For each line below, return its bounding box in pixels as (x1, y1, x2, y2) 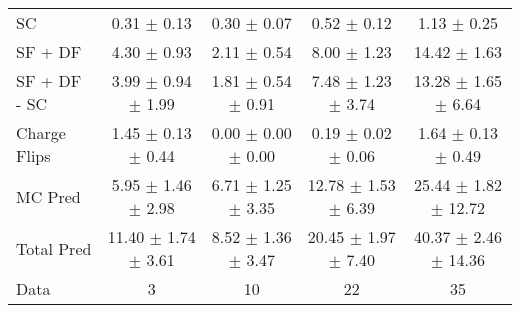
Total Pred (16, 236, 92, 260)
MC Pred (16, 184, 81, 208)
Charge (16, 121, 66, 144)
